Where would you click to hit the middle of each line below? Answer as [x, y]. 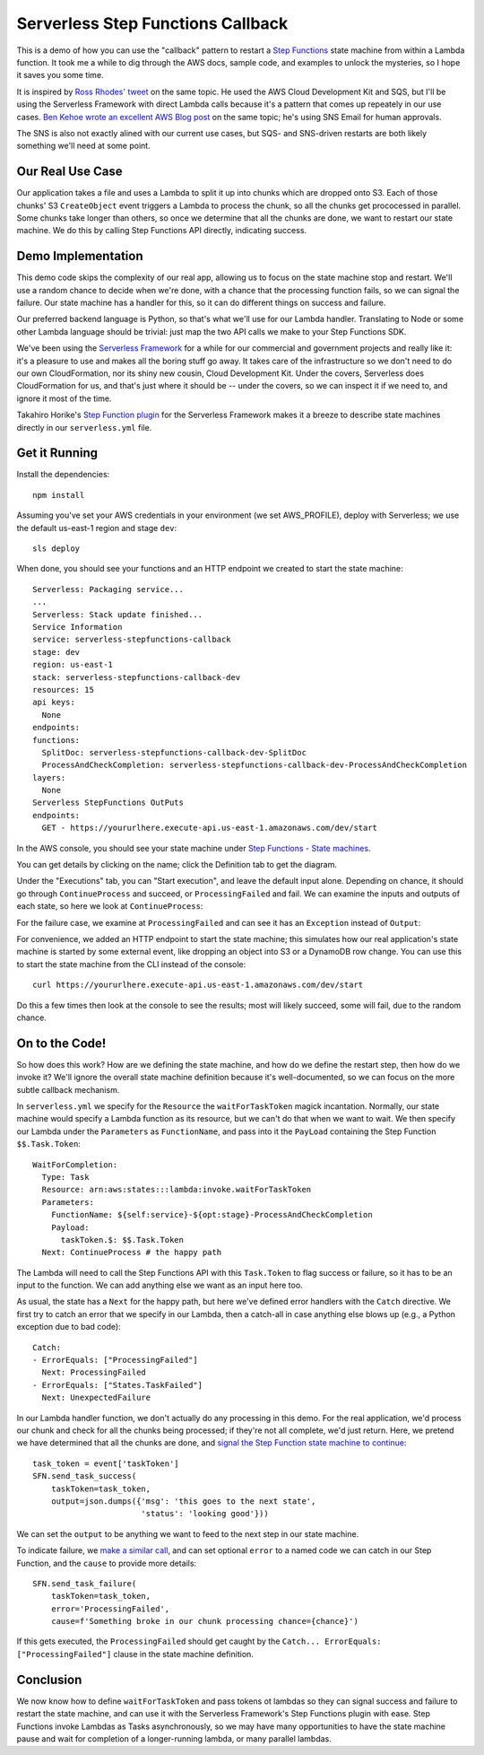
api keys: [54, 703]
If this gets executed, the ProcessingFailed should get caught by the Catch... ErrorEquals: [199, 1641]
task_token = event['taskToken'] [106, 1463]
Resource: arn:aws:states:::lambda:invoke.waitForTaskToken [177, 1190]
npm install [59, 495]
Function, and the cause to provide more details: [107, 1563]
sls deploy [56, 549]
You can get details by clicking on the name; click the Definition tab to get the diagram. [177, 865]
